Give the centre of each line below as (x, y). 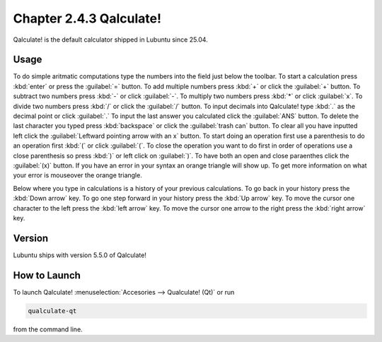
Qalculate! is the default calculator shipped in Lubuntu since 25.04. (110, 40)
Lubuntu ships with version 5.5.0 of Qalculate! (80, 255)
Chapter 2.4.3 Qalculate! (87, 18)
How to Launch (47, 275)
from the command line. (48, 329)
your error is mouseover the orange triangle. (78, 175)
